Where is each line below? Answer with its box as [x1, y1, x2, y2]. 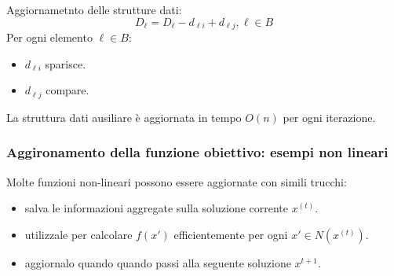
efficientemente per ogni [173, 226, 288, 242]
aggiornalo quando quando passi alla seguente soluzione [24, 254, 291, 270]
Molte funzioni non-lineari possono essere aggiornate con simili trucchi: [6, 173, 347, 190]
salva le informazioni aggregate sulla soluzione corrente [24, 200, 288, 216]
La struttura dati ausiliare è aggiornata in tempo [6, 109, 242, 125]
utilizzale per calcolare [24, 226, 133, 242]
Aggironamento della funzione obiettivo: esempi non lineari [6, 142, 389, 162]
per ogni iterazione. [283, 109, 376, 125]
